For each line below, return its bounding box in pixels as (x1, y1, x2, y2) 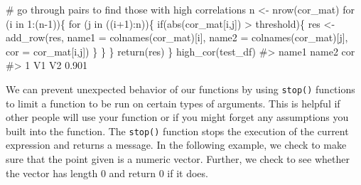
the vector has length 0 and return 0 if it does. (6, 165, 208, 180)
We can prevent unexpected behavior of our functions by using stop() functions (6, 81, 355, 96)
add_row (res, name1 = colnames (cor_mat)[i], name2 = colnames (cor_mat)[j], (6, 30, 348, 45)
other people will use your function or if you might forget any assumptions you (6, 110, 349, 125)
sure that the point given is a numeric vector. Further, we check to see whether (6, 152, 350, 166)
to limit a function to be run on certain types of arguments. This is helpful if (6, 95, 340, 110)
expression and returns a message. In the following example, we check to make (6, 137, 347, 152)
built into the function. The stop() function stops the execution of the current (6, 123, 349, 138)
